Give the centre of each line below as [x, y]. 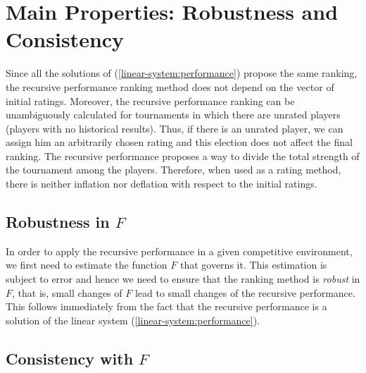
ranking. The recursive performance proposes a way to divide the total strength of [183, 155]
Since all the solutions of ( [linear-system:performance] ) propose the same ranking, [182, 73]
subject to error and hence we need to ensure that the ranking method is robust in [183, 279]
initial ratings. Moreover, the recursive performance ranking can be [150, 100]
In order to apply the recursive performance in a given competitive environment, [179, 251]
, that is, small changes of [67, 292]
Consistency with [70, 358]
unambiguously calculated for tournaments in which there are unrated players [173, 115]
